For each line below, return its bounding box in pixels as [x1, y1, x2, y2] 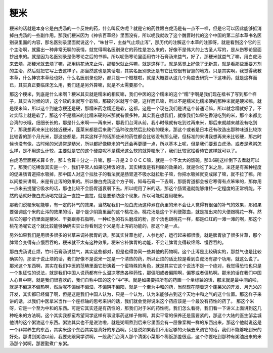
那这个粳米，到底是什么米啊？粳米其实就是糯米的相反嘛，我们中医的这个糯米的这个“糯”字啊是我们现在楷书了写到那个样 [9, 91, 257, 97]
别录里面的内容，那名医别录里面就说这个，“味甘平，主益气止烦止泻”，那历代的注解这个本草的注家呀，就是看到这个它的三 [9, 39, 261, 46]
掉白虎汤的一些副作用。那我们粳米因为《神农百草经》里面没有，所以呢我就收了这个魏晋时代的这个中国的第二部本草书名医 [9, 32, 262, 38]
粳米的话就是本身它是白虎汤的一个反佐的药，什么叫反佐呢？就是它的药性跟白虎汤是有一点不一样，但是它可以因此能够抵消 [9, 25, 262, 31]
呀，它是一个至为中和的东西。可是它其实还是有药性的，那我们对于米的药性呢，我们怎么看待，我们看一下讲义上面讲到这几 [9, 305, 262, 311]
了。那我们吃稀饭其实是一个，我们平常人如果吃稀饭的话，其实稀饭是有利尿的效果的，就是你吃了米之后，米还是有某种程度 [9, 164, 262, 170]
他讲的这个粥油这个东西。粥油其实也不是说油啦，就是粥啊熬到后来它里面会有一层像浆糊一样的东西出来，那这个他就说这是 [9, 319, 262, 326]
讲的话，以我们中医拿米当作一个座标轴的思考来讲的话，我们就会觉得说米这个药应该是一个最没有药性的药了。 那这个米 [9, 298, 254, 304]
